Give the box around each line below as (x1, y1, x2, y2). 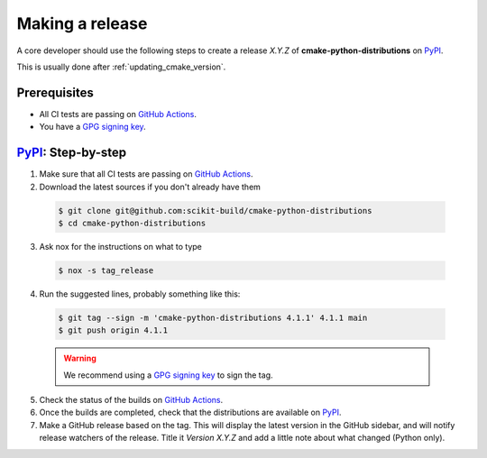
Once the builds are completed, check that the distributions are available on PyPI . (39, 407, 342, 418)
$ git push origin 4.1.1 (58, 325, 169, 335)
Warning (63, 353, 96, 364)
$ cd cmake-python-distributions (58, 217, 207, 228)
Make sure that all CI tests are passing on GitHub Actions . (39, 169, 253, 179)
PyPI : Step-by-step (16, 145, 127, 160)
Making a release (16, 14, 148, 33)
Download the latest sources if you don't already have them (39, 181, 262, 192)
